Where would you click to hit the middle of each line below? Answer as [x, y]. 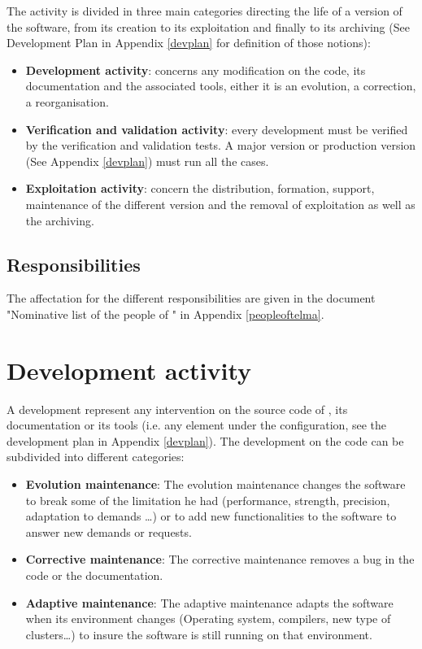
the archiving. [60, 220]
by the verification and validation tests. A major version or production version [221, 145]
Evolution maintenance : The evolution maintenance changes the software [215, 484]
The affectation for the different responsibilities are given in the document [191, 298]
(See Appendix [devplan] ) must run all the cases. [147, 161]
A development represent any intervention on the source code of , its [177, 409]
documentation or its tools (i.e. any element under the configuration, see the [197, 425]
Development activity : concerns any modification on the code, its [196, 70]
